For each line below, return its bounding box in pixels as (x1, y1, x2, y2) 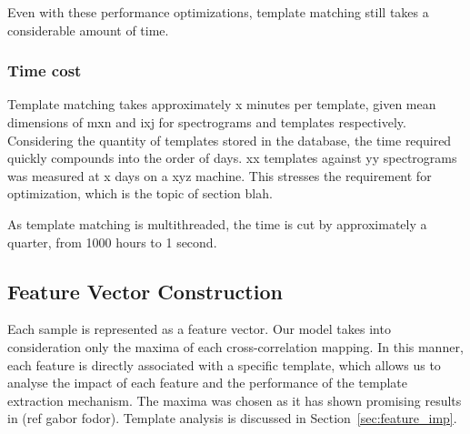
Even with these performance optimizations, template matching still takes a (7, 3, 429, 21)
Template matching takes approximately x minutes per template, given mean (7, 95, 436, 114)
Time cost (7, 59, 82, 82)
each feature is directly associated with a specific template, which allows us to (7, 355, 441, 374)
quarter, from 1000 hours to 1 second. (7, 232, 217, 251)
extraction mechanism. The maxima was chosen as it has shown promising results (7, 390, 462, 409)
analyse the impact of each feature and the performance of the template (7, 373, 408, 392)
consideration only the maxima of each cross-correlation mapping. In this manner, (7, 337, 464, 356)
